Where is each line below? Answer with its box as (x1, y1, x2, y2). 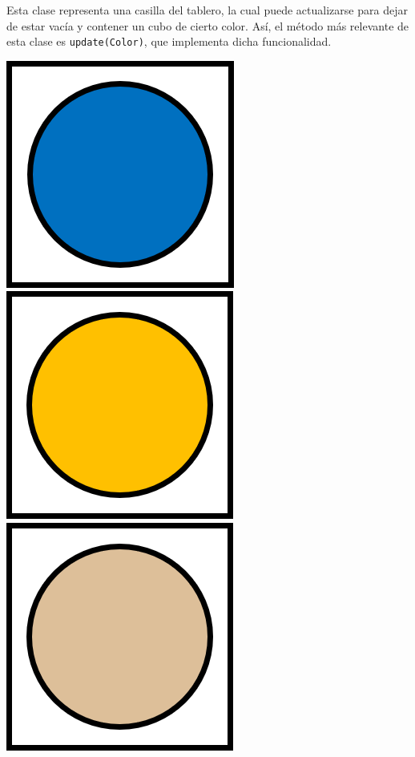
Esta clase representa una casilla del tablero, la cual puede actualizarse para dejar (6, 2, 408, 18)
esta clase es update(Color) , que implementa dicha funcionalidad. (6, 33, 332, 50)
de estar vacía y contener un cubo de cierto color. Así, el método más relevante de (6, 17, 409, 34)
